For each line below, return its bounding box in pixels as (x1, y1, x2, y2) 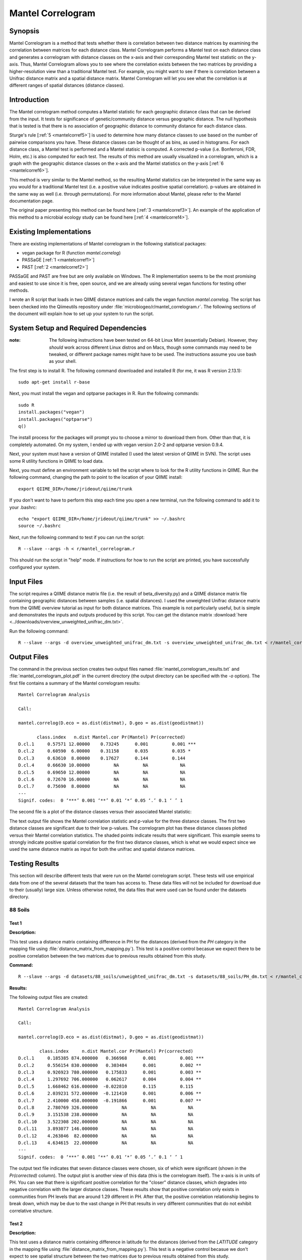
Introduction (9, 96, 49, 104)
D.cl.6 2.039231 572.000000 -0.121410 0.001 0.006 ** (18, 1091, 201, 1096)
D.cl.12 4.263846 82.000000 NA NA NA (18, 1133, 194, 1139)
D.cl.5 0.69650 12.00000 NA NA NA (18, 769, 186, 775)
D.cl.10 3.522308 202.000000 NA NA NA (18, 1119, 194, 1124)
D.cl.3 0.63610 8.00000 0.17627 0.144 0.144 (18, 755, 186, 761)
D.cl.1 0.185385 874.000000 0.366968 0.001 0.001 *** (18, 1055, 204, 1061)
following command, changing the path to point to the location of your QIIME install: (9, 474, 183, 480)
